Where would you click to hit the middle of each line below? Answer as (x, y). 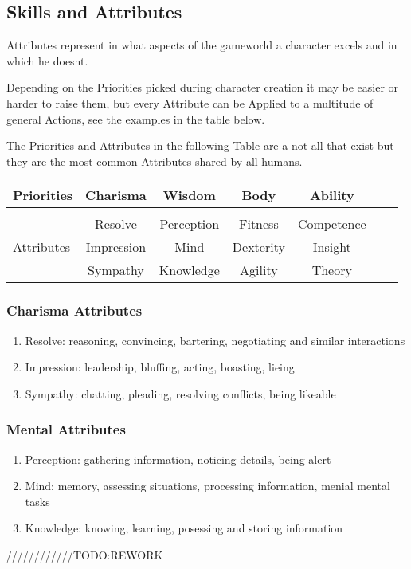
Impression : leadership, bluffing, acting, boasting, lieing (160, 367)
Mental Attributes (66, 429)
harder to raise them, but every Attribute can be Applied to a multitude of (190, 102)
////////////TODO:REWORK (85, 554)
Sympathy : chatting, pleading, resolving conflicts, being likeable (180, 393)
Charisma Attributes (74, 310)
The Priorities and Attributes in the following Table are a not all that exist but (200, 145)
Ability (332, 195)
